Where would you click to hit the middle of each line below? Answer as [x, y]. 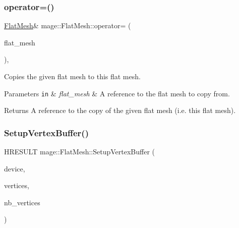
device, [15, 168]
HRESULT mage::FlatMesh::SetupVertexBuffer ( [80, 152]
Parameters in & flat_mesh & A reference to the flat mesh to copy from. [117, 93]
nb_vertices [22, 202]
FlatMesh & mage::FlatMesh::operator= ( [68, 25]
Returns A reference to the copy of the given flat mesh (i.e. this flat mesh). [120, 110]
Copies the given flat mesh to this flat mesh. [72, 76]
